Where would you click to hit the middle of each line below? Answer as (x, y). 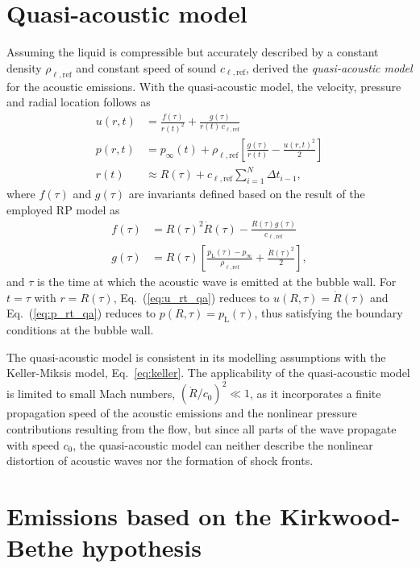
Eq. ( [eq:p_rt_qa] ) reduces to (81, 313)
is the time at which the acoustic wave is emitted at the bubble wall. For (217, 282)
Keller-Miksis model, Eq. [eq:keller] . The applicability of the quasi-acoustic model (208, 373)
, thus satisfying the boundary (329, 313)
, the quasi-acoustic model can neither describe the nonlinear (223, 444)
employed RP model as (63, 209)
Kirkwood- (340, 515)
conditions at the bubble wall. (80, 330)
